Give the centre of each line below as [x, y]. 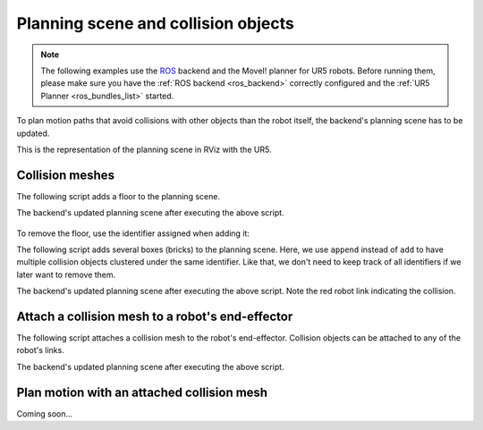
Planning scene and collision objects [155, 23]
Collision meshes [66, 175]
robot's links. [40, 350]
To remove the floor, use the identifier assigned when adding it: [133, 233]
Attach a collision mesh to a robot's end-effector [155, 316]
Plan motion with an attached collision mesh [142, 392]
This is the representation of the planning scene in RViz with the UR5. [144, 149]
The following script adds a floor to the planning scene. [119, 196]
